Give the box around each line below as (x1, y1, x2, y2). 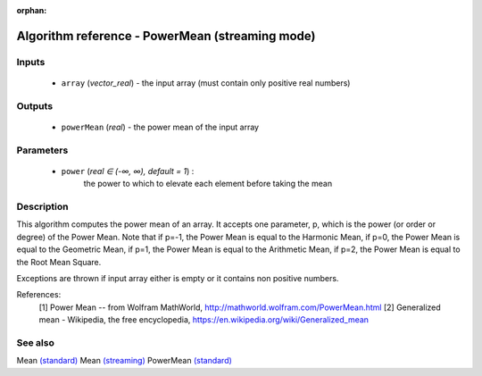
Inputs (16, 55, 46, 68)
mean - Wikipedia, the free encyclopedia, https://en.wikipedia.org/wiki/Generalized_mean (38, 314, 370, 325)
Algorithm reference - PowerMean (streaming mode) (16, 28, 316, 44)
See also (16, 336, 55, 348)
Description (16, 201, 69, 213)
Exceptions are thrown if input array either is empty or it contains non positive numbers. (16, 272, 339, 283)
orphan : (16, 5, 47, 15)
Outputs (16, 99, 54, 112)
